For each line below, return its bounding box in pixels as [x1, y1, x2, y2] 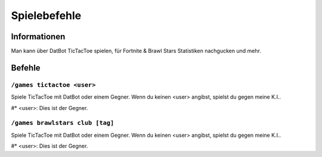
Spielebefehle [11, 9, 82, 22]
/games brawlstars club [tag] [11, 119, 114, 127]
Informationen [11, 32, 66, 42]
